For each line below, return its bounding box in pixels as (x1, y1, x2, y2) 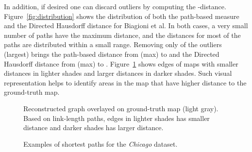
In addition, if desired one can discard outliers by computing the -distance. (4, 1, 226, 11)
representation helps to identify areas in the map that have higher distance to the (4, 77, 247, 87)
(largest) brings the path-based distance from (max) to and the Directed (4, 49, 219, 59)
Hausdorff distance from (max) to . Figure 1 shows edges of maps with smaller (4, 58, 238, 68)
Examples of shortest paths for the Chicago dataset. (23, 138, 178, 149)
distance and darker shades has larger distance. (23, 122, 164, 133)
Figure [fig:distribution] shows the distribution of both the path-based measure (4, 11, 239, 21)
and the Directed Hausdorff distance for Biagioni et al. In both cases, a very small (4, 20, 248, 31)
